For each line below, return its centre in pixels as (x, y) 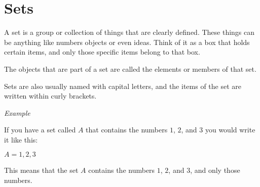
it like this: (21, 139)
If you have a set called (40, 130)
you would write (230, 130)
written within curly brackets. (50, 96)
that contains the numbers (127, 130)
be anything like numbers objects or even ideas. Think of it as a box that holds (127, 42)
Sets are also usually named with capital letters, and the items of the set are (123, 86)
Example (17, 112)
